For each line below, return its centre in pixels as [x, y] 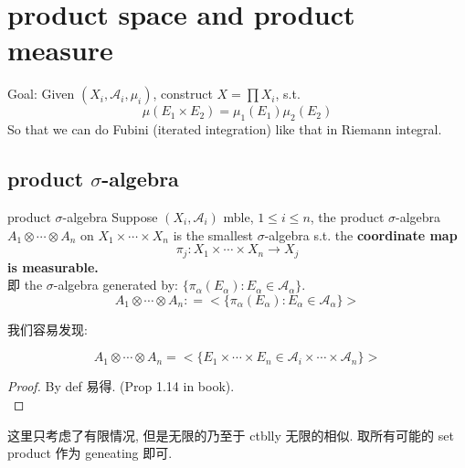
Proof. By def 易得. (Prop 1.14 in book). [121, 386]
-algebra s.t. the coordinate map [361, 234]
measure [60, 50]
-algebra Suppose [110, 216]
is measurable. [53, 266]
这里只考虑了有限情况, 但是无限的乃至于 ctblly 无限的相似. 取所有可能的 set [231, 435]
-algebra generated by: [116, 285]
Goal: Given [41, 94]
